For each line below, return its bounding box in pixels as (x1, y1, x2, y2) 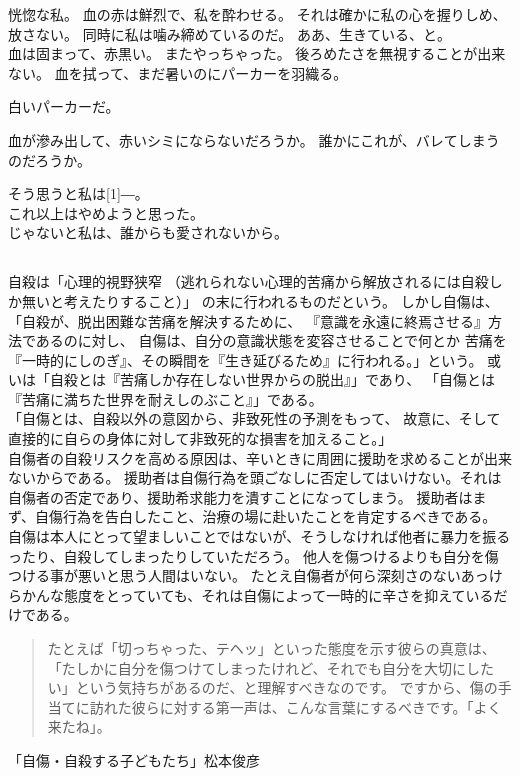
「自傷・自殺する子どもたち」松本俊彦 (8, 749, 260, 770)
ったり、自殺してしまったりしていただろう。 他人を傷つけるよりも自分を (8, 545, 485, 566)
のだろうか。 (8, 149, 91, 170)
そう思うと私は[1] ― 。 (8, 183, 149, 204)
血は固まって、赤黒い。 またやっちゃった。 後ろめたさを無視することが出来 (8, 43, 506, 64)
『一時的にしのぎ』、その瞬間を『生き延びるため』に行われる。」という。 (8, 349, 483, 370)
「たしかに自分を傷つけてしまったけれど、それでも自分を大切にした (47, 657, 495, 678)
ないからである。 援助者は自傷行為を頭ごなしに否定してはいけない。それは (8, 467, 502, 488)
